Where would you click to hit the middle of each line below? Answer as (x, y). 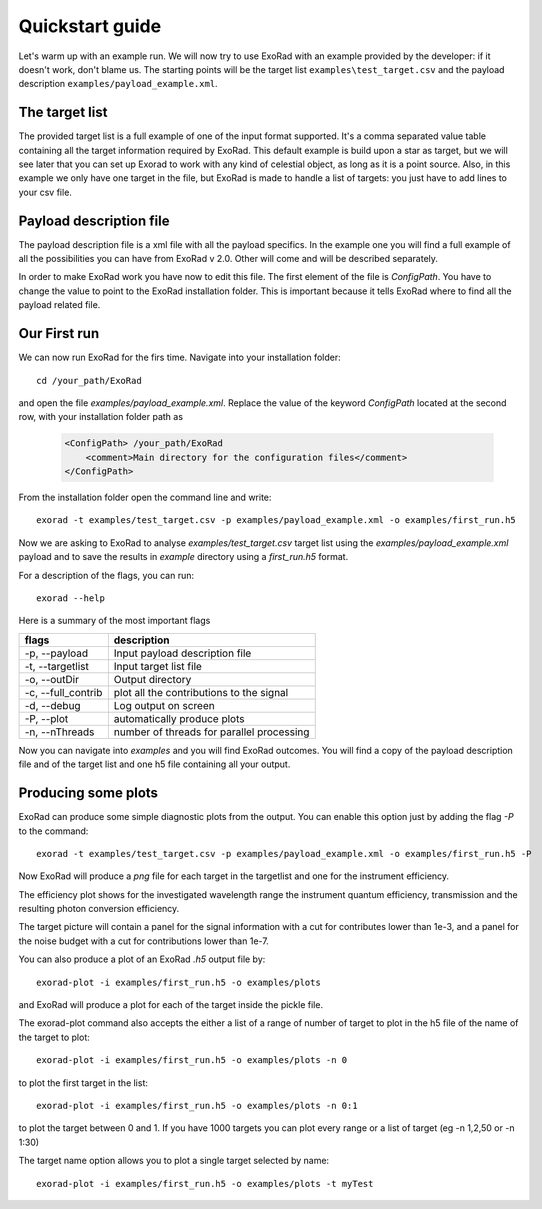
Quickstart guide (90, 26)
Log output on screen (164, 705)
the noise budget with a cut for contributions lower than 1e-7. (143, 941)
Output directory (152, 679)
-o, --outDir (52, 679)
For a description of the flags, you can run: (106, 575)
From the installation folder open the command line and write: (145, 497)
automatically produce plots (179, 718)
